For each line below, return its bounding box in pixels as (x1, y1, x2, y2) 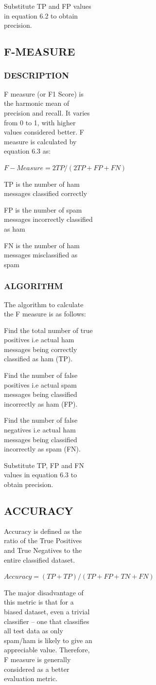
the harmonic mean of (4, 98, 69, 108)
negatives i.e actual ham (4, 425, 76, 435)
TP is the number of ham (4, 178, 80, 189)
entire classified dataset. (4, 554, 75, 565)
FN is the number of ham (4, 240, 80, 250)
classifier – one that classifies (4, 616, 89, 626)
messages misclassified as (4, 250, 78, 260)
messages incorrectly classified (4, 214, 93, 224)
